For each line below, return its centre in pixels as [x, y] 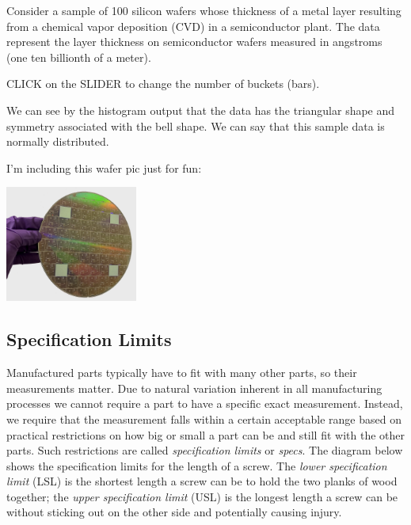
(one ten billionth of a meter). [79, 57]
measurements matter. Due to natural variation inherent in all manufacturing [194, 388]
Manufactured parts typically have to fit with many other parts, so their [182, 373]
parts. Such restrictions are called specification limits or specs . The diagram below [205, 450]
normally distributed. [58, 141]
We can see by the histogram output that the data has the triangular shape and [201, 110]
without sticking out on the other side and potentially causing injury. [174, 512]
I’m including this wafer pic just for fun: [104, 167]
